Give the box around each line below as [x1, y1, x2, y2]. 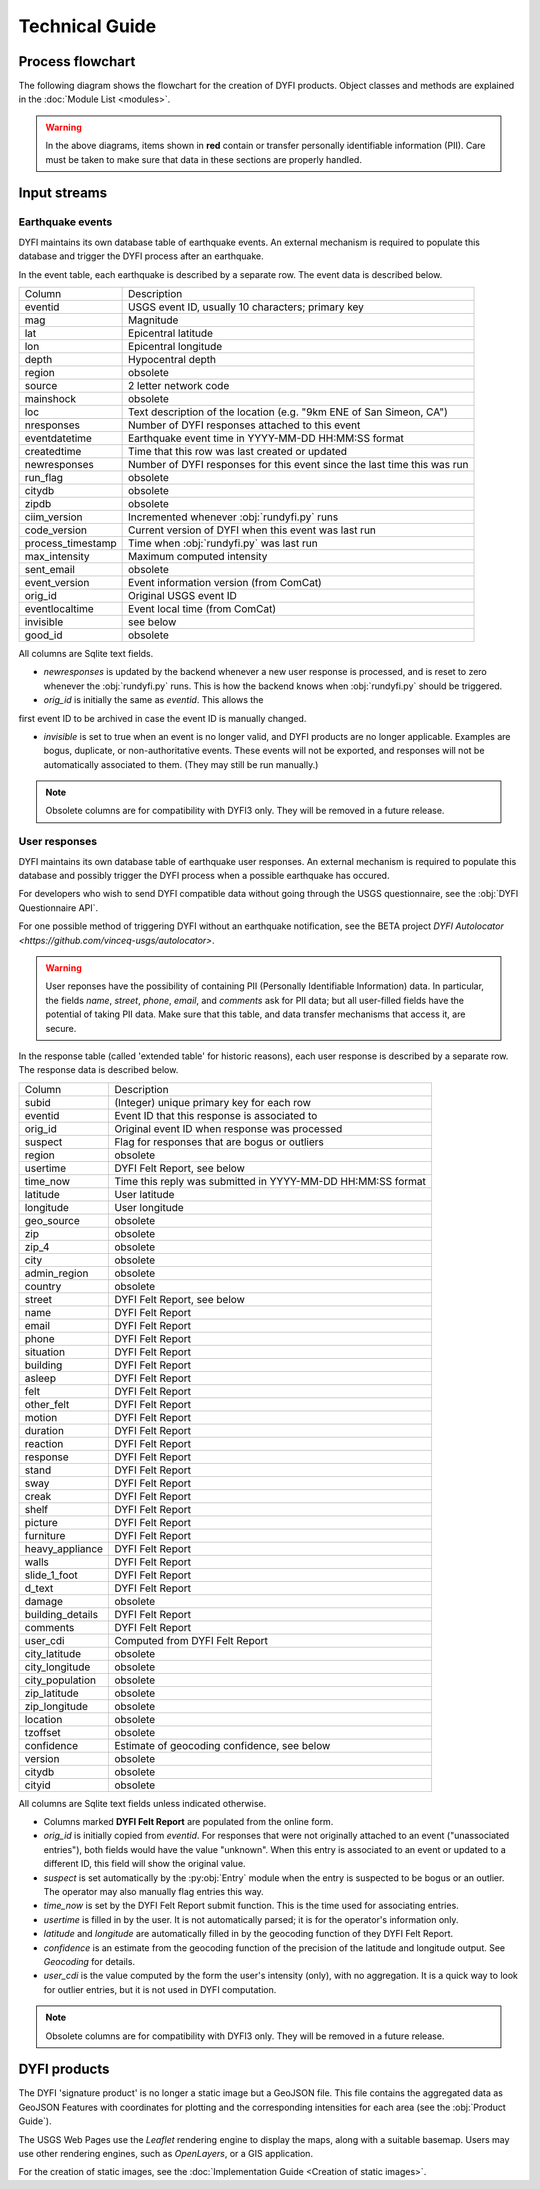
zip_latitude [24, 1686, 79, 1700]
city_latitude [24, 1646, 82, 1660]
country [24, 1279, 62, 1293]
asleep [24, 1371, 57, 1385]
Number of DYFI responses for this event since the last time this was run [128, 457, 469, 471]
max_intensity [24, 549, 90, 563]
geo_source [24, 1213, 80, 1227]
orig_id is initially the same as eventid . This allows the [43, 694, 264, 706]
